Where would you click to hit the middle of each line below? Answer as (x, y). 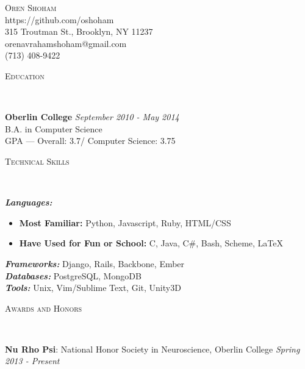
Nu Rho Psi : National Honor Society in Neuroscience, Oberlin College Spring (152, 349)
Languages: (29, 202)
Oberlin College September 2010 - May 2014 (92, 117)
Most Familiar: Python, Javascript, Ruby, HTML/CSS (125, 222)
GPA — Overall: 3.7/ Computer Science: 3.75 (90, 141)
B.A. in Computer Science (54, 128)
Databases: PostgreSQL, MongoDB (73, 275)
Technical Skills (37, 161)
